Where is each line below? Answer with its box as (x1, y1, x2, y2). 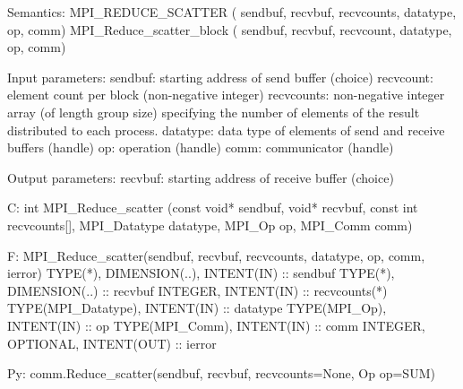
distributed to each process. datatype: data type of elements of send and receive (7, 120, 445, 139)
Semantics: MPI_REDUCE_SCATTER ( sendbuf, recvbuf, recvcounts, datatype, (7, 3, 457, 21)
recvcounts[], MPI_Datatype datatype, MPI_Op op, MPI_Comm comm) (7, 215, 413, 234)
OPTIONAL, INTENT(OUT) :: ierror (7, 333, 217, 352)
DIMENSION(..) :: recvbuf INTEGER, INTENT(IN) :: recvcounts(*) (7, 281, 388, 299)
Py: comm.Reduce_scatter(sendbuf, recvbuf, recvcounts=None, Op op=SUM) (7, 364, 435, 383)
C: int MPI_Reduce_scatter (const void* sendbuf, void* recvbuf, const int (7, 198, 418, 217)
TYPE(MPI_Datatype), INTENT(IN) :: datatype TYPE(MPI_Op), (7, 298, 387, 317)
